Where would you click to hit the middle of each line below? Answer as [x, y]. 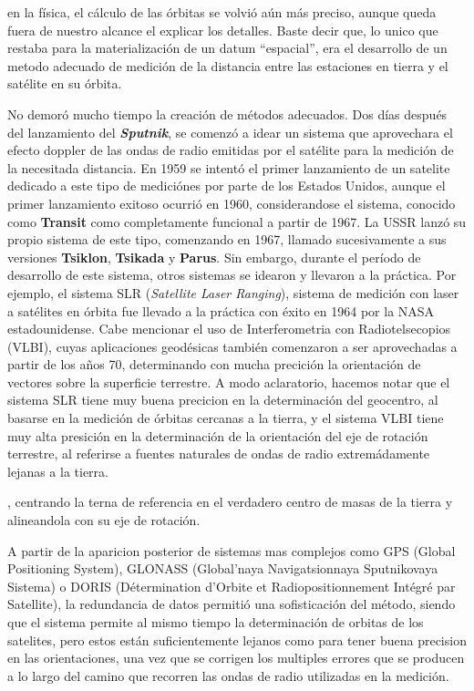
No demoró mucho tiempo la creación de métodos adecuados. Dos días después [227, 113]
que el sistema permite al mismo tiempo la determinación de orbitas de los [216, 622]
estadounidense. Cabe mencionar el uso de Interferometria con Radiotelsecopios [229, 329]
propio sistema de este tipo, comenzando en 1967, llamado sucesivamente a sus [227, 239]
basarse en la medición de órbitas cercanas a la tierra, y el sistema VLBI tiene [226, 418]
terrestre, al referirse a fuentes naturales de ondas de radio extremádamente [219, 454]
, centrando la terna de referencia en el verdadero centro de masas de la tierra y [230, 502]
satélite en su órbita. [65, 83]
